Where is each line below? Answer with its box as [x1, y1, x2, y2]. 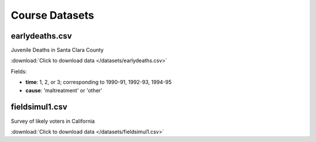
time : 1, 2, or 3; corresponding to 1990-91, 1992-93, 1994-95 [25, 79, 172, 86]
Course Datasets [11, 9, 94, 22]
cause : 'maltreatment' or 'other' [25, 86, 102, 93]
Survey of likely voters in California [11, 117, 95, 124]
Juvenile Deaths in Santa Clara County [11, 47, 104, 54]
